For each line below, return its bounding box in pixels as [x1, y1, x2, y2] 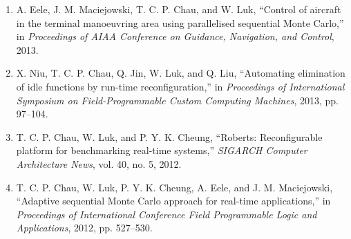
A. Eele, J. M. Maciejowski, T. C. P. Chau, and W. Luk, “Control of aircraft [16, 2, 341, 16]
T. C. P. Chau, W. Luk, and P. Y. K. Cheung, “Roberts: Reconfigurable [16, 129, 323, 144]
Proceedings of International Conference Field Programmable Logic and [16, 207, 317, 221]
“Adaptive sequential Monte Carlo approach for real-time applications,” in [16, 193, 331, 208]
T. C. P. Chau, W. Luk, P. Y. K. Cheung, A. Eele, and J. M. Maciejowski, [16, 180, 333, 194]
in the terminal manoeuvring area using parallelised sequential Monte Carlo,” [16, 15, 344, 30]
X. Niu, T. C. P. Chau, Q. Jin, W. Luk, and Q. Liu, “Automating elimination [16, 66, 345, 80]
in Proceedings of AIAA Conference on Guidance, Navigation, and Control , [16, 29, 334, 44]
